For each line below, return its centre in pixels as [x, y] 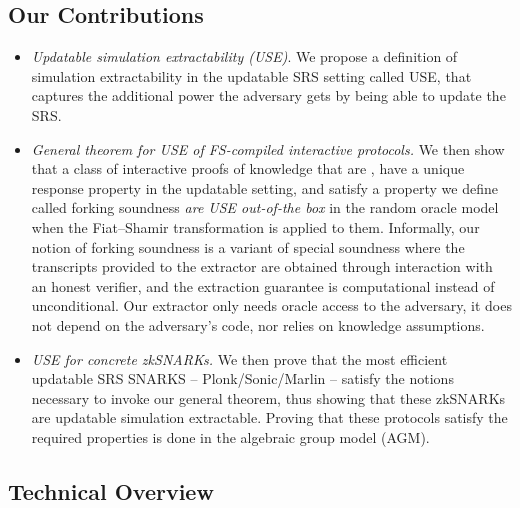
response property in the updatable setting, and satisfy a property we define [264, 187]
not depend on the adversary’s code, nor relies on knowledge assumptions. [258, 324]
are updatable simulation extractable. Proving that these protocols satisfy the [269, 417]
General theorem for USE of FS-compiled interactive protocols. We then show [268, 148]
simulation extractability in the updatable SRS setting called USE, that [251, 75]
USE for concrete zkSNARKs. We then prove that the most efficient [239, 358]
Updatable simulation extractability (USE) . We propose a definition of [244, 56]
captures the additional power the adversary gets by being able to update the [268, 95]
